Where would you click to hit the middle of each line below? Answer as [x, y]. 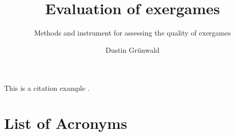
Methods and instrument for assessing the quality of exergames [133, 33]
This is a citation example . [47, 88]
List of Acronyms [66, 123]
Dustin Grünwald [133, 49]
